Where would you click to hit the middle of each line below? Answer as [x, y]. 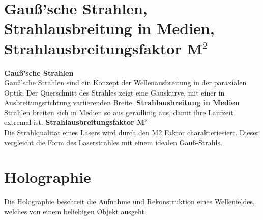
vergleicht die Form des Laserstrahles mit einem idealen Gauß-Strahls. [113, 142]
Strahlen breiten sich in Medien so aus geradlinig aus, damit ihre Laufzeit [119, 112]
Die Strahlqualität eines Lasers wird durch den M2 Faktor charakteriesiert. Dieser [131, 132]
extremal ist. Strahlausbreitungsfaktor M [75, 122]
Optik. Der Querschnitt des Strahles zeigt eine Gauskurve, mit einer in [114, 92]
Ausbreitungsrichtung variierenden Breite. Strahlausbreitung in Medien [122, 102]
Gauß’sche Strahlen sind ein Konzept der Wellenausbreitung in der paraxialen [125, 83]
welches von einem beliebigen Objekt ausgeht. [75, 211]
